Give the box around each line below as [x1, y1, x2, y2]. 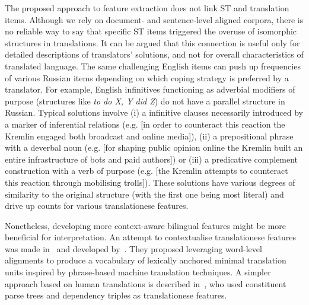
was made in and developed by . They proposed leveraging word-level [5, 242, 262, 255]
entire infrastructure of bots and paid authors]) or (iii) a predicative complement [5, 152, 298, 165]
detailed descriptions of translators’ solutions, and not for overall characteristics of [5, 48, 304, 61]
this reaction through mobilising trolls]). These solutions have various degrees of [5, 176, 295, 188]
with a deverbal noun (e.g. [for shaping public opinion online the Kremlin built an [5, 141, 303, 154]
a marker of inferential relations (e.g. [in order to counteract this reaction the [5, 117, 285, 130]
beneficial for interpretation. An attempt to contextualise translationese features [5, 231, 296, 243]
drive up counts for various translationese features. [5, 199, 189, 212]
